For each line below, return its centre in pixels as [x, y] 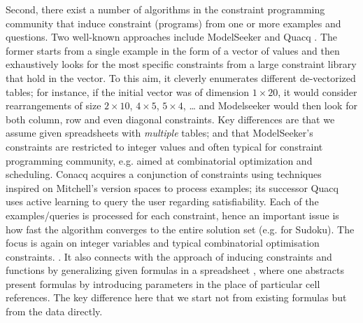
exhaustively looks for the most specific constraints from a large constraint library [181, 64]
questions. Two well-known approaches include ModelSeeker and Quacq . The [171, 37]
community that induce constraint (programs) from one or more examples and [173, 23]
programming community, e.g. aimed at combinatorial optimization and [159, 160]
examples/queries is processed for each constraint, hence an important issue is [172, 215]
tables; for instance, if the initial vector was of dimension [128, 91]
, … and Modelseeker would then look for [270, 105]
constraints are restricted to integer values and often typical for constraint [164, 146]
